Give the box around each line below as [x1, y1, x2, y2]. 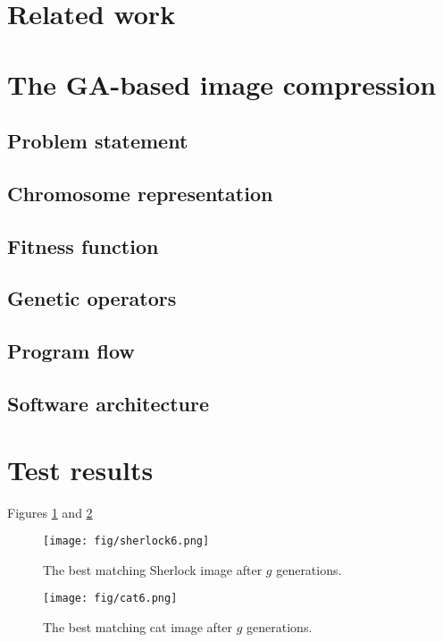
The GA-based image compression [7, 65, 437, 102]
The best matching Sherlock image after [43, 560, 263, 579]
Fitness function [7, 232, 159, 259]
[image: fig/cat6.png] [43, 592, 178, 605]
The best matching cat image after [43, 618, 233, 637]
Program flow [7, 337, 135, 365]
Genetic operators [7, 284, 177, 312]
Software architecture [7, 390, 210, 418]
